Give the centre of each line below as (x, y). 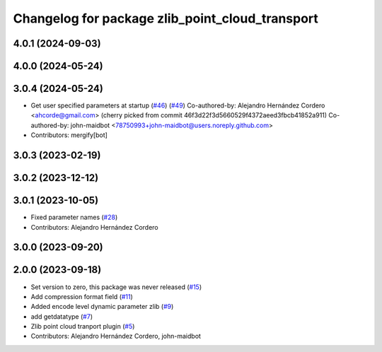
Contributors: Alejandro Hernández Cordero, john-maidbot (116, 336)
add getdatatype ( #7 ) (62, 316)
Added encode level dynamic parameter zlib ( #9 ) (102, 307)
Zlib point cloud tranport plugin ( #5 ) (83, 327)
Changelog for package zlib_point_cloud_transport (166, 18)
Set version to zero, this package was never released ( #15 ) (116, 287)
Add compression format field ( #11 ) (82, 296)
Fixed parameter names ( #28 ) (74, 217)
